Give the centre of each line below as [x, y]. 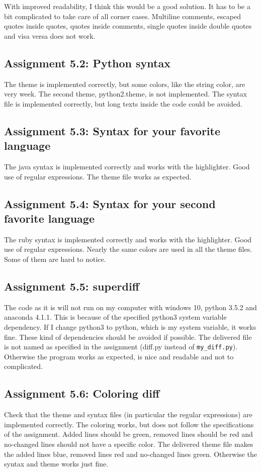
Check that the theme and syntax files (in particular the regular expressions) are [128, 414]
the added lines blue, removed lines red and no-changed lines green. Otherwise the [130, 454]
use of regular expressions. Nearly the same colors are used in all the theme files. [128, 249]
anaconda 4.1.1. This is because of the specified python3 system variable [115, 317]
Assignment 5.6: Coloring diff [82, 393]
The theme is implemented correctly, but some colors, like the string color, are [125, 84]
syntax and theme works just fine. [56, 464]
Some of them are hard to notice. [55, 259]
